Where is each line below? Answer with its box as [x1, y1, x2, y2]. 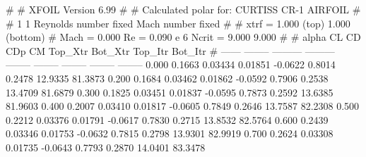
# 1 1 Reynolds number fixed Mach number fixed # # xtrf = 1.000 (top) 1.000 [6, 15, 350, 30]
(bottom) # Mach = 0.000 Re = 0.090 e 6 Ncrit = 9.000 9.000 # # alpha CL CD [6, 30, 361, 44]
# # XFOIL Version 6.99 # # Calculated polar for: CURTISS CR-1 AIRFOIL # [6, 2, 361, 16]
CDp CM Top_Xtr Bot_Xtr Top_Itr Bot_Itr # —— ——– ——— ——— [6, 43, 335, 58]
